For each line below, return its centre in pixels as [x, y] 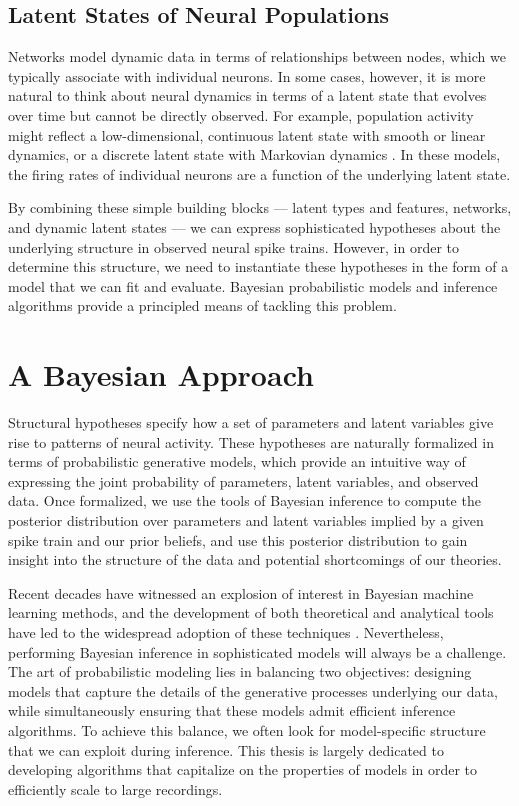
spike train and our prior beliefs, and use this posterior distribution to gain [238, 539]
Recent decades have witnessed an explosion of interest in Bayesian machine [241, 592]
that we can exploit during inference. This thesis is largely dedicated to [226, 749]
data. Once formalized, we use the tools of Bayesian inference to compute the [244, 500]
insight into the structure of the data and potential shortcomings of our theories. [255, 559]
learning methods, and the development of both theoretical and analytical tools [251, 612]
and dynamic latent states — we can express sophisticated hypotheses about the [254, 226]
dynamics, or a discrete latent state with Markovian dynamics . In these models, [254, 154]
